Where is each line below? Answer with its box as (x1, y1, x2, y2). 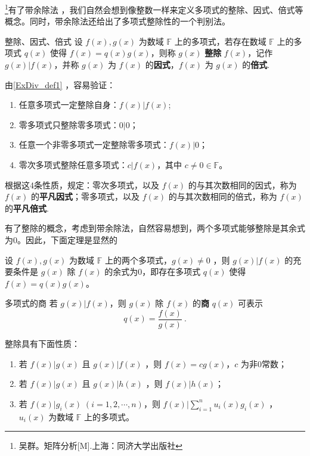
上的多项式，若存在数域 (174, 35, 266, 47)
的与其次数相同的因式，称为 (188, 178, 297, 191)
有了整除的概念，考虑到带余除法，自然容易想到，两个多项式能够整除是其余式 (5, 222, 305, 234)
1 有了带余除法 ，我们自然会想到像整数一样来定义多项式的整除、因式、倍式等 (5, 2, 303, 15)
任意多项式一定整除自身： (18, 98, 119, 111)
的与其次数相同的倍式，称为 (168, 190, 277, 203)
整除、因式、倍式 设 (5, 35, 83, 47)
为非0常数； (240, 357, 287, 370)
